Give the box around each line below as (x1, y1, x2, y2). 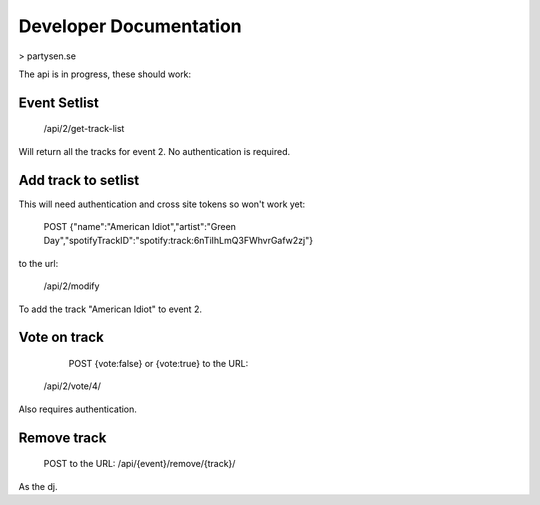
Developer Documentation (18, 15, 242, 37)
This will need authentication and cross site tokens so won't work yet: (18, 198, 306, 210)
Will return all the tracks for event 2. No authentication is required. (18, 145, 291, 157)
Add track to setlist (18, 171, 140, 189)
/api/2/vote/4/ (43, 380, 102, 392)
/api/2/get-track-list (43, 123, 125, 135)
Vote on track (18, 329, 104, 346)
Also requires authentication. (18, 403, 137, 415)
